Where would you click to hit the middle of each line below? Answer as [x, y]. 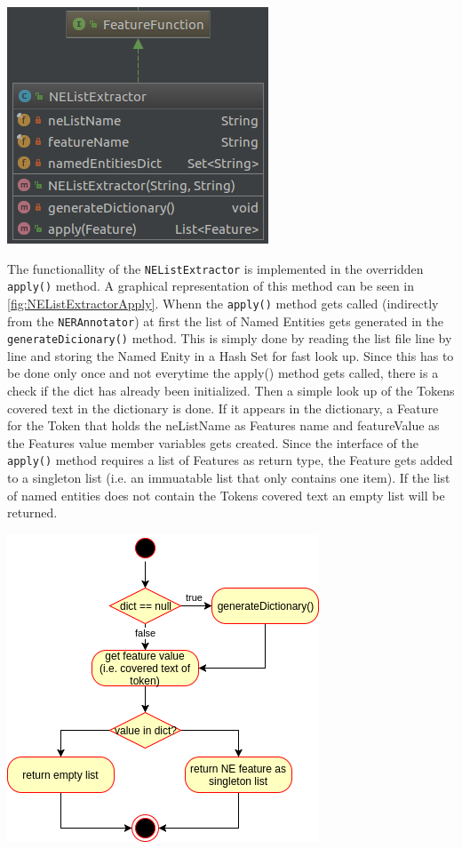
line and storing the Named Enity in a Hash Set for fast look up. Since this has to [231, 355]
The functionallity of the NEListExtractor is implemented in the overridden [215, 268]
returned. [32, 513]
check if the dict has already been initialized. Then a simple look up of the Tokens [231, 391]
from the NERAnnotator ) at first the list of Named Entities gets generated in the [225, 320]
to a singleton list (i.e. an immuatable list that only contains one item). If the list [229, 478]
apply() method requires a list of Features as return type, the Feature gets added [230, 460]
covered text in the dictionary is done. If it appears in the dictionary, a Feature [223, 408]
